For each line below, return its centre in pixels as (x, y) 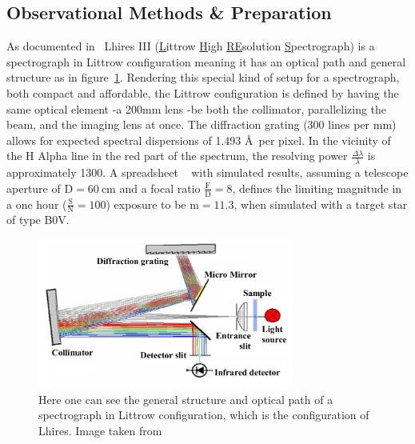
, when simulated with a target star (321, 204)
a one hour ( (37, 204)
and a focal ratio (160, 188)
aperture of (34, 188)
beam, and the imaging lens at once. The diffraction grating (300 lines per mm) (202, 124)
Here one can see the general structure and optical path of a (186, 399)
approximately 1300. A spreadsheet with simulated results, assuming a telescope (207, 172)
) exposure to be (146, 204)
